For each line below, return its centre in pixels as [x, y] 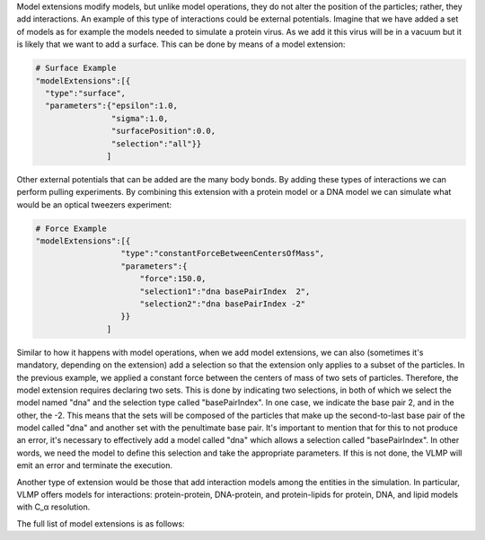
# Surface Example [76, 68]
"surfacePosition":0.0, [163, 131]
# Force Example [71, 228]
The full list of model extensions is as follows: [101, 523]
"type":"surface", [85, 93]
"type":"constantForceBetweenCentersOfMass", [223, 253]
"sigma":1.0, [140, 118]
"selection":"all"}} [156, 143]
